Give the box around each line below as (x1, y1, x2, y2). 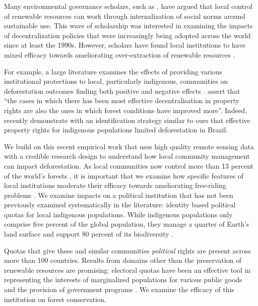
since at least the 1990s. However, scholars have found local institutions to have (4, 40, 246, 50)
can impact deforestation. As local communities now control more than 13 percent (4, 160, 254, 171)
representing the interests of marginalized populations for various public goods (4, 274, 242, 285)
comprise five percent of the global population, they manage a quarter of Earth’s (4, 219, 250, 229)
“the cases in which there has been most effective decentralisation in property (4, 95, 240, 106)
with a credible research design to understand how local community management (4, 151, 250, 161)
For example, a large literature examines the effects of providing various (4, 66, 222, 76)
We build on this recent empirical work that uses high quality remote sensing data (4, 141, 254, 151)
